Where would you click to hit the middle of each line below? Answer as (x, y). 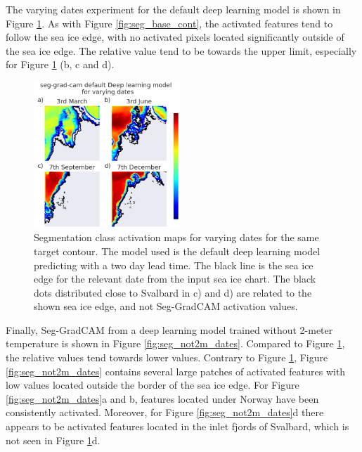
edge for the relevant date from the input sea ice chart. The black (175, 279)
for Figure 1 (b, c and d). (60, 64)
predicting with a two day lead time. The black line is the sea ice (174, 265)
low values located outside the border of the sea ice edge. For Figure (153, 385)
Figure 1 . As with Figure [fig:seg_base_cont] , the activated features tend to (169, 23)
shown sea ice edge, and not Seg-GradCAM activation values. (166, 306)
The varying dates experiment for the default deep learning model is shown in (173, 9)
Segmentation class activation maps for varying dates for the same (176, 237)
